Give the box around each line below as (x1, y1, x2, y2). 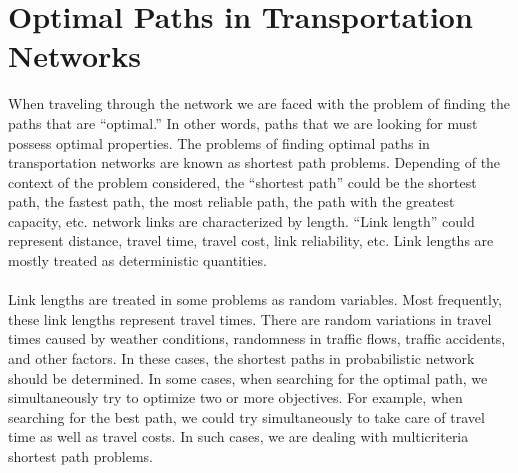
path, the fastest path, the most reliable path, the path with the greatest (8, 191, 455, 212)
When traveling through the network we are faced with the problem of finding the (8, 93, 510, 114)
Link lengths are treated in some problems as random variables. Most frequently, (8, 289, 503, 310)
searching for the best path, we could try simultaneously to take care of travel (8, 406, 485, 427)
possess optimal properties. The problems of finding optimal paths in (8, 132, 430, 153)
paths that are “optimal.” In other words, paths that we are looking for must (8, 112, 478, 133)
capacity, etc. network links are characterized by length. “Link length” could (8, 210, 475, 231)
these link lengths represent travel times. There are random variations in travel (8, 308, 492, 329)
